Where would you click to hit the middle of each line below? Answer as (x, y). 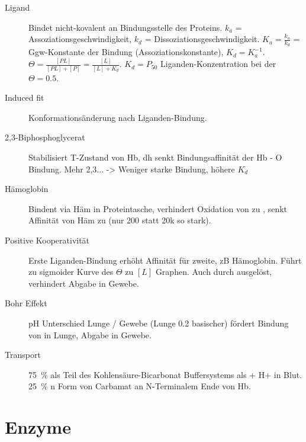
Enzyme (38, 427)
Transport (23, 355)
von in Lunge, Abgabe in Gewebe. (90, 334)
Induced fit (25, 97)
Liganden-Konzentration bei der (218, 64)
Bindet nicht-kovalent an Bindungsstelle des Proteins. (125, 27)
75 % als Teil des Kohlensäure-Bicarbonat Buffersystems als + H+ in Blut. (165, 374)
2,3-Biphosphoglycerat (45, 137)
